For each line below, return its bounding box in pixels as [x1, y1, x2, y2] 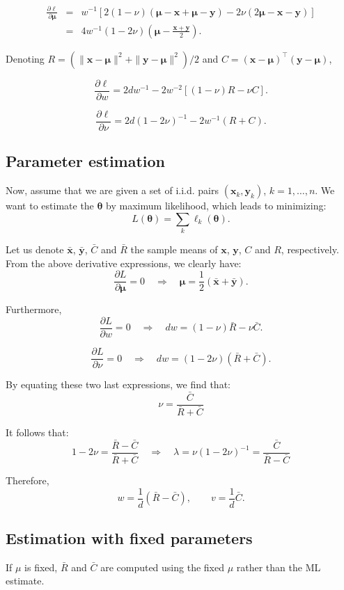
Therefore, [6, 472, 49, 487]
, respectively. [281, 242, 339, 257]
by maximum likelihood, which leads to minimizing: [106, 198, 327, 213]
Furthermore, [6, 302, 62, 317]
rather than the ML [236, 559, 321, 574]
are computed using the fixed [100, 559, 224, 574]
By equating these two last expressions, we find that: [6, 377, 230, 392]
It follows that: [6, 425, 69, 440]
